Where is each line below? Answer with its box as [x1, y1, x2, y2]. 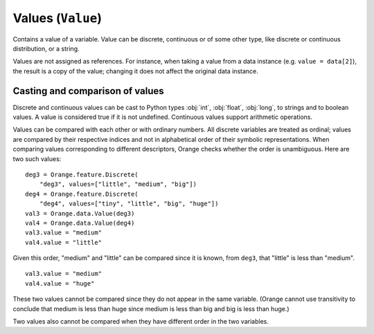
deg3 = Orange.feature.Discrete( [25, 170, 139, 178]
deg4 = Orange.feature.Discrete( [25, 190, 139, 198]
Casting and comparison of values [12, 85, 164, 97]
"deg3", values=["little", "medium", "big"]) [39, 180, 197, 188]
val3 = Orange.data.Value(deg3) [25, 210, 135, 217]
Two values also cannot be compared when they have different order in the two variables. [12, 317, 269, 326]
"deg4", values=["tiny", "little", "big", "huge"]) [39, 200, 219, 207]
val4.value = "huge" [25, 279, 95, 287]
